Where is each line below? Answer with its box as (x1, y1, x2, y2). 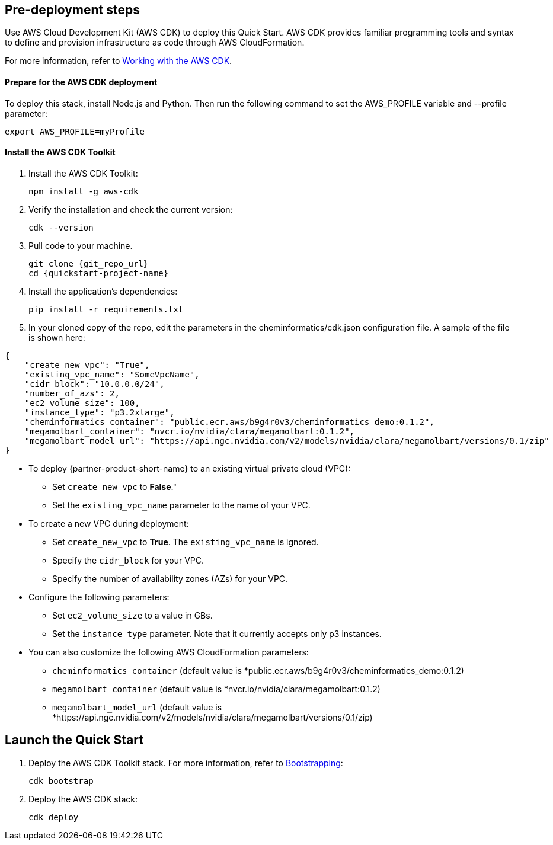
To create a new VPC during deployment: (28, 518, 189, 529)
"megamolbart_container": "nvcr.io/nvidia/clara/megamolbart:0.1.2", (24, 426, 355, 436)
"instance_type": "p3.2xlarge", (24, 407, 175, 417)
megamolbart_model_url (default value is (52, 702, 222, 712)
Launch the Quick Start (5, 732, 143, 748)
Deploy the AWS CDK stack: (28, 793, 138, 804)
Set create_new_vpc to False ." (52, 481, 177, 492)
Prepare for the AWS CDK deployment (5, 77, 158, 88)
